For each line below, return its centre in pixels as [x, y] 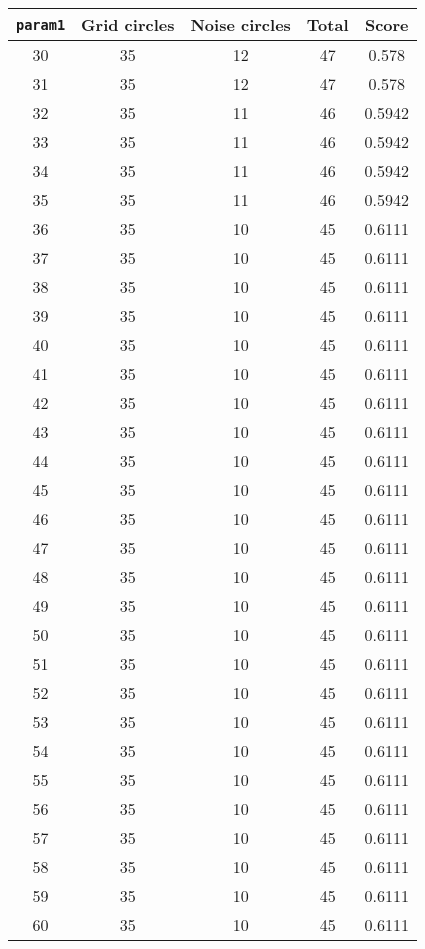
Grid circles [128, 24]
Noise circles [240, 24]
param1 [41, 24]
